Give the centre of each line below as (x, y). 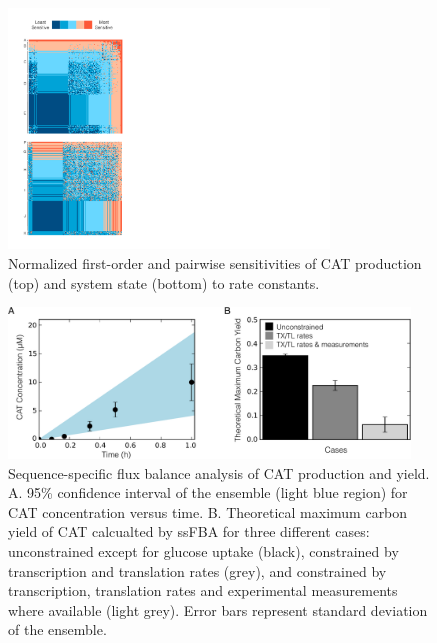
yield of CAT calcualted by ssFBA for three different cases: (189, 531)
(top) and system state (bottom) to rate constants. (164, 282)
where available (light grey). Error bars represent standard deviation (218, 609)
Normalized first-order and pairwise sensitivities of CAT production (215, 262)
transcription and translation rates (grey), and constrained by (197, 570)
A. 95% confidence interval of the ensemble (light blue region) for (208, 492)
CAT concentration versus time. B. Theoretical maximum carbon (208, 511)
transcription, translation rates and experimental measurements (203, 590)
